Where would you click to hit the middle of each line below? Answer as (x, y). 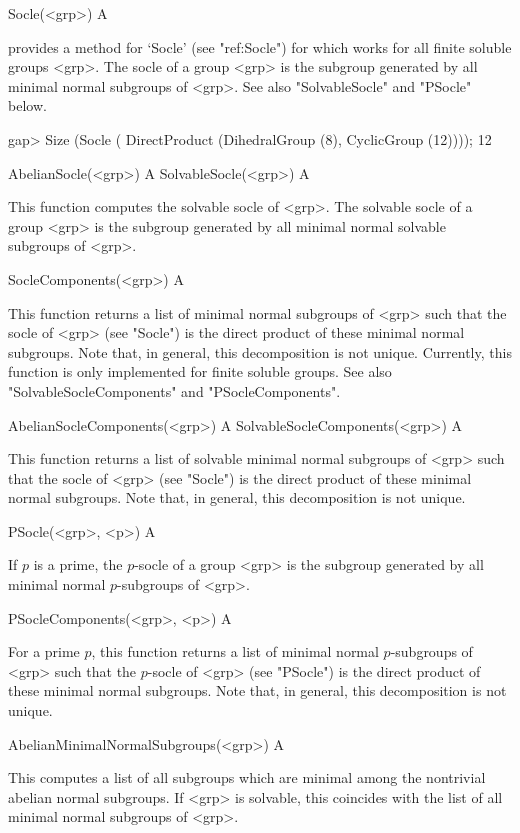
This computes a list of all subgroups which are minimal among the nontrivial (247, 777)
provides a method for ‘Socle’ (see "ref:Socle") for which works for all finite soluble (260, 46)
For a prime (44, 651)
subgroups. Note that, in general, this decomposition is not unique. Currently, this (260, 351)
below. (27, 105)
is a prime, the (78, 564)
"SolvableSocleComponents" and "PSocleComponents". (174, 390)
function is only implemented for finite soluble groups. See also (200, 371)
